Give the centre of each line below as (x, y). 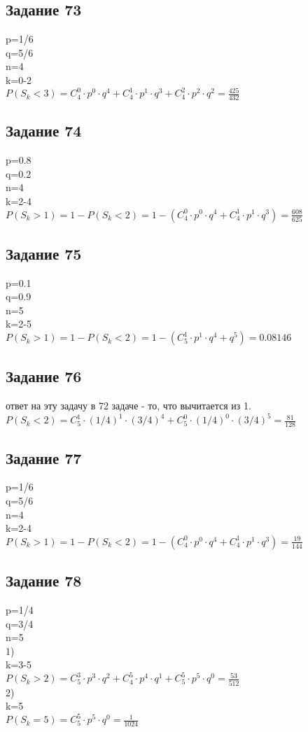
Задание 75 (44, 253)
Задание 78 (44, 580)
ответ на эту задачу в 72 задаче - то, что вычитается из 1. (128, 406)
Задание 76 (44, 376)
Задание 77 (44, 457)
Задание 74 (44, 131)
